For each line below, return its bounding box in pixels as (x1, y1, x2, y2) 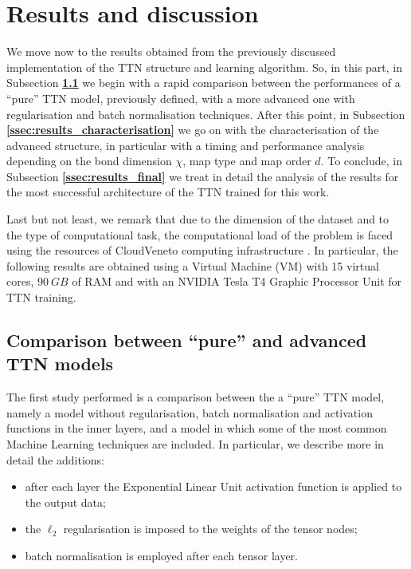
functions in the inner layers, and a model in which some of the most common (6, 420, 387, 437)
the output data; (25, 493, 106, 510)
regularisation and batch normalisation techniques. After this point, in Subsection (6, 105, 405, 122)
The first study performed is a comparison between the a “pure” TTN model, (6, 389, 385, 405)
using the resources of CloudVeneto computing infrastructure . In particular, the (6, 242, 398, 259)
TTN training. (6, 289, 76, 306)
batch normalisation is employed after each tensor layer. (25, 547, 298, 563)
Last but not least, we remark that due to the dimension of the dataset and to (6, 211, 389, 227)
